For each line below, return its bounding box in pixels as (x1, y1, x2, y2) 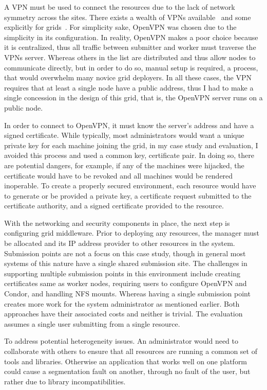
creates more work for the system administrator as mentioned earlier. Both (4, 298, 240, 309)
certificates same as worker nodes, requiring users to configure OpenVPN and (4, 278, 247, 289)
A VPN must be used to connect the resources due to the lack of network (4, 2, 235, 12)
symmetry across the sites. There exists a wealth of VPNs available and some (4, 11, 251, 22)
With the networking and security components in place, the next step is (4, 217, 230, 228)
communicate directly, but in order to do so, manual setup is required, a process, (4, 62, 258, 73)
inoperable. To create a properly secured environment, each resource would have (4, 180, 256, 191)
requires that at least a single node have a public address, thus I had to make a (4, 82, 254, 93)
